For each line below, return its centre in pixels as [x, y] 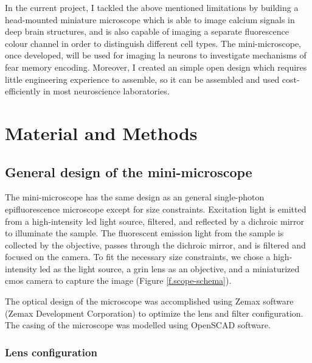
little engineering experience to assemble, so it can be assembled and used [142, 79]
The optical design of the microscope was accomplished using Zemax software [149, 301]
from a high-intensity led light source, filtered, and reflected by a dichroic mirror [155, 221]
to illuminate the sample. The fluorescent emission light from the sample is [144, 233]
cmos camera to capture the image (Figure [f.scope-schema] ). [118, 280]
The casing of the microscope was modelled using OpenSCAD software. [138, 325]
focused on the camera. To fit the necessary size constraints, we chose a [138, 257]
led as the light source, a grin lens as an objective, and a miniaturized [170, 268]
